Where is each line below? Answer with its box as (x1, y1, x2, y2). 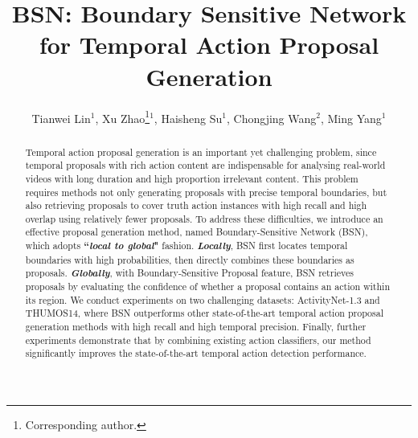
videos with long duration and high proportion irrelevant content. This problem (25, 171, 359, 185)
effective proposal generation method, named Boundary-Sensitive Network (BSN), (25, 225, 368, 239)
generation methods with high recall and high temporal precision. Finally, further (25, 320, 367, 334)
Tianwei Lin (31, 109, 91, 126)
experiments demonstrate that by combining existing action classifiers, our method (25, 333, 371, 346)
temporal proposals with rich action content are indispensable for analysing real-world (25, 158, 386, 172)
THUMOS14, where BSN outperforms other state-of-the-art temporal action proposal (25, 306, 383, 320)
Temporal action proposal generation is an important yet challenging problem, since (25, 145, 377, 158)
